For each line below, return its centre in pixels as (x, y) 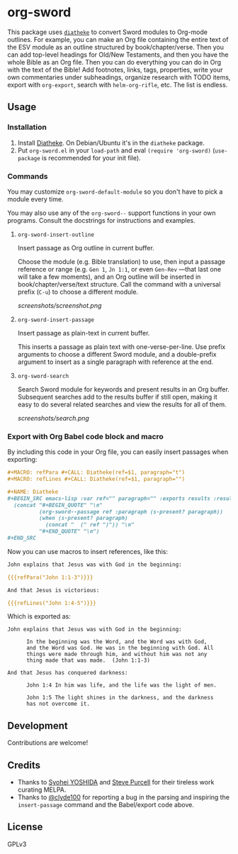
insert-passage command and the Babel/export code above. (106, 805)
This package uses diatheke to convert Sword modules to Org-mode (107, 32)
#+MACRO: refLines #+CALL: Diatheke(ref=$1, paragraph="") (96, 479)
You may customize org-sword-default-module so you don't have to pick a (115, 192)
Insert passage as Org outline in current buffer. (86, 248)
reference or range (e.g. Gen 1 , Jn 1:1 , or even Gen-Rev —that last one (119, 269)
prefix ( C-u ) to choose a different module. (78, 292)
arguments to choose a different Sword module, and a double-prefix (117, 354)
